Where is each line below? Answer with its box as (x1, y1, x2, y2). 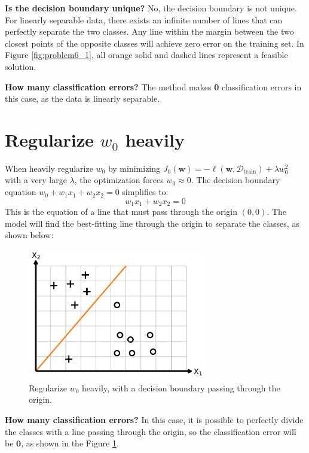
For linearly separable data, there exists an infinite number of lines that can (5, 13, 283, 26)
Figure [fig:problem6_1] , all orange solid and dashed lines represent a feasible (5, 48, 288, 61)
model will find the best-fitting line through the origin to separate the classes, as (5, 217, 299, 229)
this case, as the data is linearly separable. (5, 92, 160, 105)
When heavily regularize (5, 162, 93, 174)
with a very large (5, 174, 67, 186)
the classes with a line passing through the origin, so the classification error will (5, 425, 296, 437)
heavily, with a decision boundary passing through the (82, 381, 280, 394)
